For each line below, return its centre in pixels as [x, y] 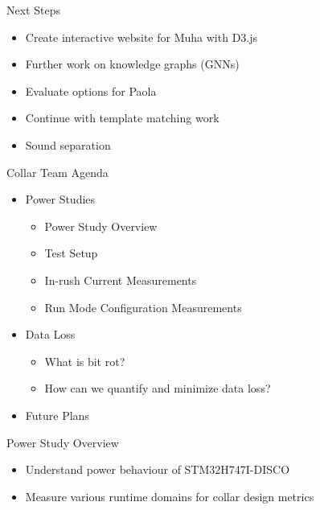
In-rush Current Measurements [121, 280]
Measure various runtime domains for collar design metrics [170, 496]
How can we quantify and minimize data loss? [158, 388]
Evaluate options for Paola [91, 90]
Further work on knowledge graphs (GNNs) [132, 64]
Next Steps [33, 10]
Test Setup [71, 253]
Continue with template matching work [122, 118]
